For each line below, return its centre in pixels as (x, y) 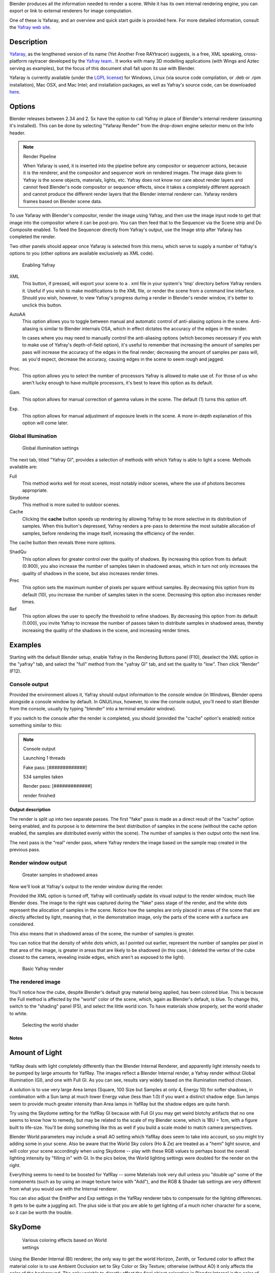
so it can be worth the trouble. (41, 1212)
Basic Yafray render (43, 969)
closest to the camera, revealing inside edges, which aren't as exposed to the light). (97, 957)
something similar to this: (36, 725)
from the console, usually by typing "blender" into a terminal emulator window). (93, 709)
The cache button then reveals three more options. (63, 543)
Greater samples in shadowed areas (60, 875)
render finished (39, 795)
